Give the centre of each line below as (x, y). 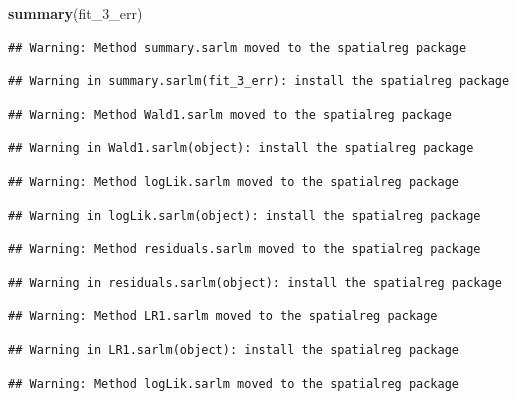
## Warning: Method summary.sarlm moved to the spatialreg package (237, 47)
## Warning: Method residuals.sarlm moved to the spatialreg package (244, 249)
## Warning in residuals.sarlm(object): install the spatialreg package (255, 282)
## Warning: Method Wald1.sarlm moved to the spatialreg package (230, 114)
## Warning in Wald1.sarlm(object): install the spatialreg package (241, 148)
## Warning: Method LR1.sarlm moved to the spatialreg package (223, 316)
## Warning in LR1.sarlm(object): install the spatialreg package (234, 349)
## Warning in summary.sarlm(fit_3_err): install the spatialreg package (259, 81)
